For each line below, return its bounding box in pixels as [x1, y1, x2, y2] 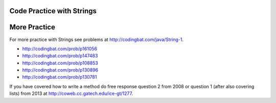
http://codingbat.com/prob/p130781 [22, 74, 97, 80]
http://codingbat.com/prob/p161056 [22, 46, 97, 52]
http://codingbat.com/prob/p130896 [22, 67, 99, 73]
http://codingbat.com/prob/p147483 [22, 53, 98, 59]
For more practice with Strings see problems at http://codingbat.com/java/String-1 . [9, 36, 184, 43]
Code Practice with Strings [9, 7, 97, 15]
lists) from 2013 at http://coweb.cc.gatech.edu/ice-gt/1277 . [9, 90, 133, 96]
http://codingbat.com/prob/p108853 [22, 60, 98, 66]
